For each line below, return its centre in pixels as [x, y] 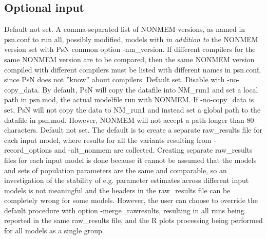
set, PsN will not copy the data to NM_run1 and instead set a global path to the [132, 109]
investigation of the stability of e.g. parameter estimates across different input [127, 180]
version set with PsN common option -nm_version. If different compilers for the [130, 49]
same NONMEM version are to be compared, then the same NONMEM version [129, 59]
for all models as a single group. [54, 231]
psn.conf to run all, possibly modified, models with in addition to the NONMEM [131, 39]
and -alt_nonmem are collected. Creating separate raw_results [153, 150]
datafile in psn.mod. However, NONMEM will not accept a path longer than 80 [129, 120]
